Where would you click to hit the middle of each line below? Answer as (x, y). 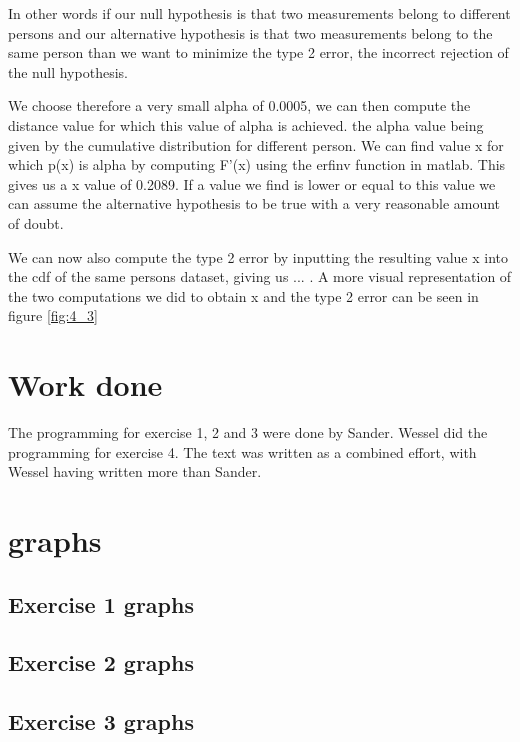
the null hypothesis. (68, 71)
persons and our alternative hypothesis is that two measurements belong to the (250, 32)
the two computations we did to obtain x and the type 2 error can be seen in (243, 295)
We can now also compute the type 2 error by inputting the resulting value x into (258, 256)
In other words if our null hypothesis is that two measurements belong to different (259, 13)
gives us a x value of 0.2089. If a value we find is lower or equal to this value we (252, 183)
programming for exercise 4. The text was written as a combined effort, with (242, 451)
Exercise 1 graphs (101, 603)
